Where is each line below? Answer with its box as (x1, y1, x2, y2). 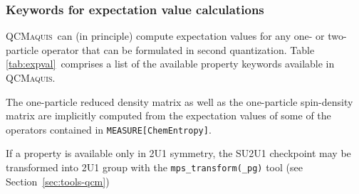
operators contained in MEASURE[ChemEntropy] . (6, 122, 212, 136)
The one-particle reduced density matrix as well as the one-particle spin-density (6, 94, 353, 109)
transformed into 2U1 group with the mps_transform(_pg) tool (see (6, 160, 303, 175)
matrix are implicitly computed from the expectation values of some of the (6, 108, 331, 123)
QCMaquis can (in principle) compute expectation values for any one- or (6, 28, 325, 43)
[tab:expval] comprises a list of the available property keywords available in (6, 56, 335, 71)
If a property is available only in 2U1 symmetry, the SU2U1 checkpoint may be (6, 146, 351, 161)
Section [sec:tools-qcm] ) (6, 173, 110, 188)
